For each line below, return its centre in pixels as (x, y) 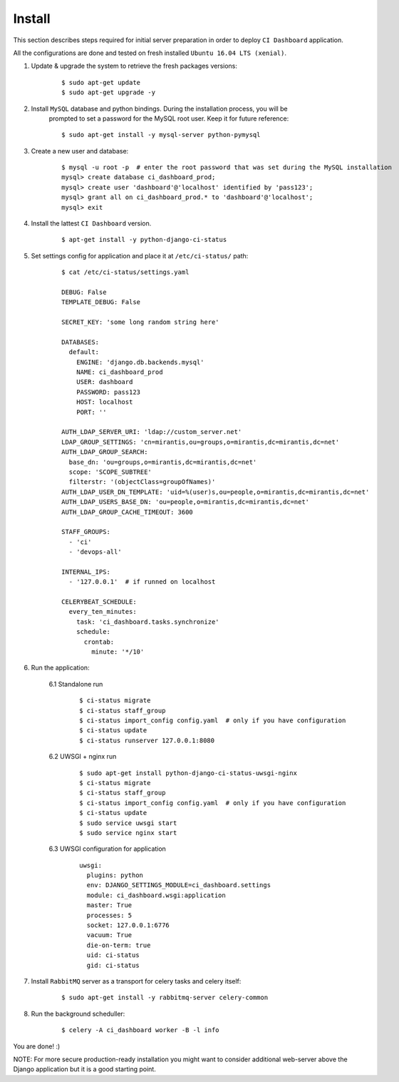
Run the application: (60, 668)
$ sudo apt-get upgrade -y (109, 92)
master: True (109, 905)
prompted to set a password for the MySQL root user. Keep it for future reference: (169, 118)
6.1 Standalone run (76, 684)
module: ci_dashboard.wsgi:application (156, 895)
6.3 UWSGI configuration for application (108, 849)
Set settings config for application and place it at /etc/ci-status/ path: (140, 256)
